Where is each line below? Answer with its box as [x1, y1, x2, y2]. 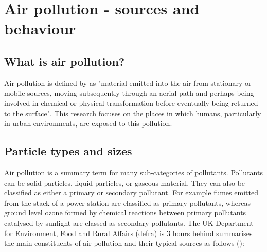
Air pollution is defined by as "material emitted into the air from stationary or [4, 77, 252, 88]
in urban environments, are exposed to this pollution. [4, 118, 172, 129]
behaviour [4, 18, 76, 39]
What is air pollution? [4, 53, 125, 69]
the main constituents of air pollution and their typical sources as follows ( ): [4, 238, 244, 248]
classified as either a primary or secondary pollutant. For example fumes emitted [4, 187, 258, 198]
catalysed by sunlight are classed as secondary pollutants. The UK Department [4, 217, 254, 228]
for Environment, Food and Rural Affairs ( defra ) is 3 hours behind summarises [4, 227, 253, 238]
